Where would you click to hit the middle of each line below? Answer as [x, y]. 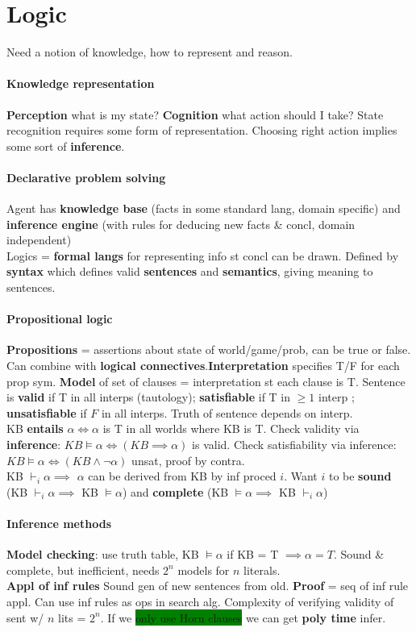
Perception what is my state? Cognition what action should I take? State [195, 114]
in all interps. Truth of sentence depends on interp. [227, 412]
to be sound [360, 476]
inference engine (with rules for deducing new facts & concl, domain [181, 224]
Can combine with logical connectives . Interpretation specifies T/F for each [203, 366]
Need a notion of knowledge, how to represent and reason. [150, 52]
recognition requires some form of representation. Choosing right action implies [202, 130]
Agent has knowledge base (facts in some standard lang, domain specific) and [204, 208]
